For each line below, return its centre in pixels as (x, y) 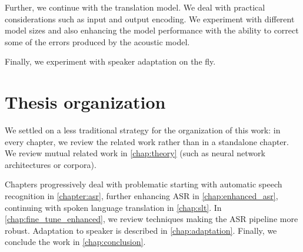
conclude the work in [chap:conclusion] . (75, 242)
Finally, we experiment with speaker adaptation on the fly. (110, 61)
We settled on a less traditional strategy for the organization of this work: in (143, 130)
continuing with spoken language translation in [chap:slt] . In (113, 207)
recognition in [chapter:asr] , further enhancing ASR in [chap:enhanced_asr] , (141, 196)
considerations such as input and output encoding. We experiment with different (150, 19)
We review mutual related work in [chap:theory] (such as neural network (135, 153)
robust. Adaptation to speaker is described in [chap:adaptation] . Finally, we (141, 230)
